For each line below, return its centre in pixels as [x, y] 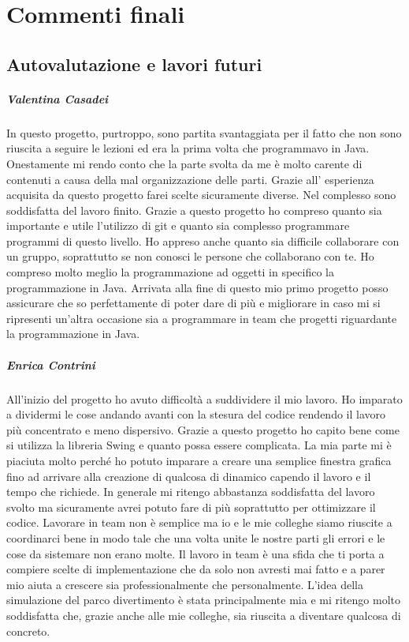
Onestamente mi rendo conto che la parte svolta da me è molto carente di [184, 163]
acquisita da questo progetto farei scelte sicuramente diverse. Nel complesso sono [201, 195]
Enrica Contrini [51, 364]
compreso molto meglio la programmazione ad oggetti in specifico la [170, 272]
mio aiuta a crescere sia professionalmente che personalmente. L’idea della [185, 584]
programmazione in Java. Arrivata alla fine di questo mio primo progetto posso [197, 287]
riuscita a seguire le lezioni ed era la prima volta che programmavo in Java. [188, 148]
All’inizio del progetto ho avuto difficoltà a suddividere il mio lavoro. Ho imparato [204, 398]
